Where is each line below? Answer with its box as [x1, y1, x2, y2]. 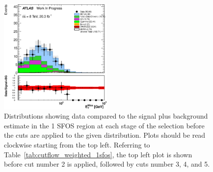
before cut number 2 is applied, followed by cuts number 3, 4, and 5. [4, 159, 210, 169]
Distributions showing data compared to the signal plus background [4, 111, 208, 121]
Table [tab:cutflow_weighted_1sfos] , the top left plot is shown [4, 149, 192, 159]
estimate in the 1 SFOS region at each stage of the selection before [4, 120, 205, 130]
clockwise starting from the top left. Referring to [4, 140, 150, 150]
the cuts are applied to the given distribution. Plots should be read [4, 130, 206, 140]
